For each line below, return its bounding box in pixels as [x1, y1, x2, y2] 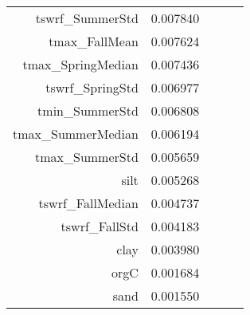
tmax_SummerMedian [13, 124, 139, 143]
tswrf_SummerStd [35, 9, 139, 27]
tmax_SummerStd [35, 148, 139, 166]
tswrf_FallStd [61, 217, 139, 235]
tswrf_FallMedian [38, 194, 139, 212]
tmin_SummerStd [37, 101, 139, 120]
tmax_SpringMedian [22, 55, 139, 73]
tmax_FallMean [49, 32, 139, 50]
